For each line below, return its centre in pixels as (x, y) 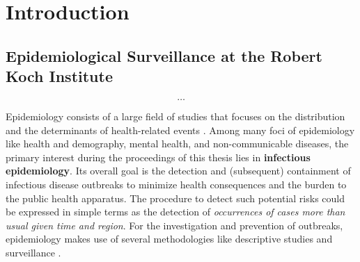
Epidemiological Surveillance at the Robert (164, 55)
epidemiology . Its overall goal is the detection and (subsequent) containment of (178, 171)
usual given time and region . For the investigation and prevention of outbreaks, (174, 225)
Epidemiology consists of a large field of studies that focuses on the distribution (175, 116)
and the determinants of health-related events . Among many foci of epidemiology (180, 130)
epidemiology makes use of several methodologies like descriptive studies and (169, 239)
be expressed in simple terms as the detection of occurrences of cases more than (175, 212)
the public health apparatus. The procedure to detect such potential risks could (175, 198)
